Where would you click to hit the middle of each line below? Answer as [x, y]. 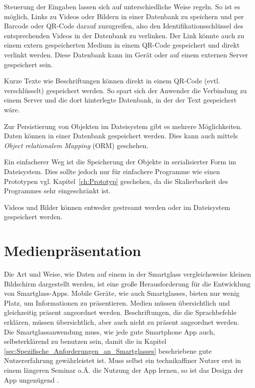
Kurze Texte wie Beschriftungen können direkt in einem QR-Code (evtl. [112, 81]
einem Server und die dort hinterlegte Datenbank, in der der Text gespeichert [120, 100]
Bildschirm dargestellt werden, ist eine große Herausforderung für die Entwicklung [127, 283]
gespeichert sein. [28, 64]
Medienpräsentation [73, 250]
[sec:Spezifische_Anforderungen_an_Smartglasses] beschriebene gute [108, 350]
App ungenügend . [32, 379]
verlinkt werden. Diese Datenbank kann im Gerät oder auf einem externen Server [126, 54]
